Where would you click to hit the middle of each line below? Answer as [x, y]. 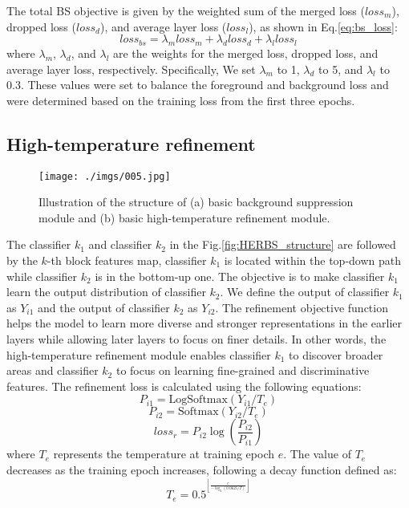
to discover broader [336, 354]
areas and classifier [53, 370]
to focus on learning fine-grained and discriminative [243, 370]
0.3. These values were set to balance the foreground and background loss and [198, 85]
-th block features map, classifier [127, 260]
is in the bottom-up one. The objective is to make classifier [240, 276]
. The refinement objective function [302, 307]
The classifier [39, 244]
